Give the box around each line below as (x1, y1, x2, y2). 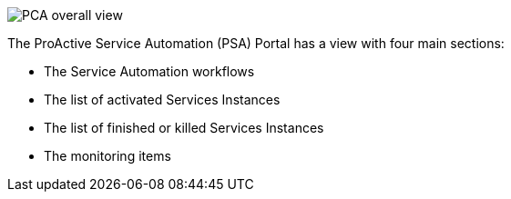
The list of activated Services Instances (44, 92, 281, 107)
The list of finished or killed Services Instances (44, 120, 324, 135)
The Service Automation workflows (44, 64, 255, 79)
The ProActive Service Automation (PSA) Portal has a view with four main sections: (7, 35, 505, 51)
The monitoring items (44, 148, 171, 164)
